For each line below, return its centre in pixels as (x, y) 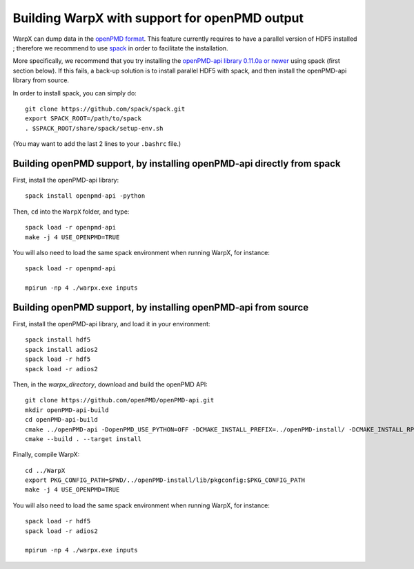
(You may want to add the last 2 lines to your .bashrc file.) (97, 144)
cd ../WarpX (45, 470)
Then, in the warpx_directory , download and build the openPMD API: (110, 384)
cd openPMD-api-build (61, 420)
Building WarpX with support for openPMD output (158, 18)
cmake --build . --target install (83, 439)
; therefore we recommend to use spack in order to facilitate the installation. (120, 48)
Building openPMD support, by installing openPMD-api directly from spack (177, 164)
